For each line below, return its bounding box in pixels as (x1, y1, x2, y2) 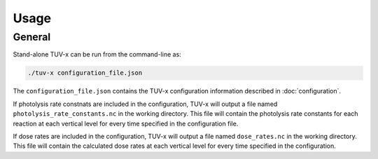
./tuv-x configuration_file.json (27, 69, 143, 77)
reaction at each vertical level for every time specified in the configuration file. (13, 119, 239, 128)
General (13, 31, 51, 43)
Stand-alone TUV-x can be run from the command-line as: (13, 50, 181, 59)
